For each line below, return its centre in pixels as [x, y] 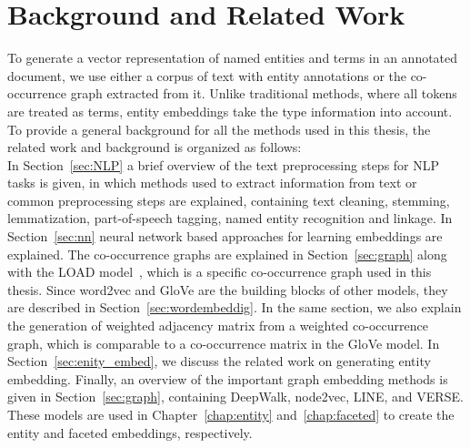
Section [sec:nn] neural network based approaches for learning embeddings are [225, 236]
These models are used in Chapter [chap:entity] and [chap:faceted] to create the [231, 414]
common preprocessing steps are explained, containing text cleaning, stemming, [229, 200]
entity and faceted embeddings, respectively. [130, 432]
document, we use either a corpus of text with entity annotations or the [207, 75]
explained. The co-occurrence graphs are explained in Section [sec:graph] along [227, 254]
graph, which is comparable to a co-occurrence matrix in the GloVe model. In [224, 343]
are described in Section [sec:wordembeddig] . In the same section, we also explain [235, 307]
